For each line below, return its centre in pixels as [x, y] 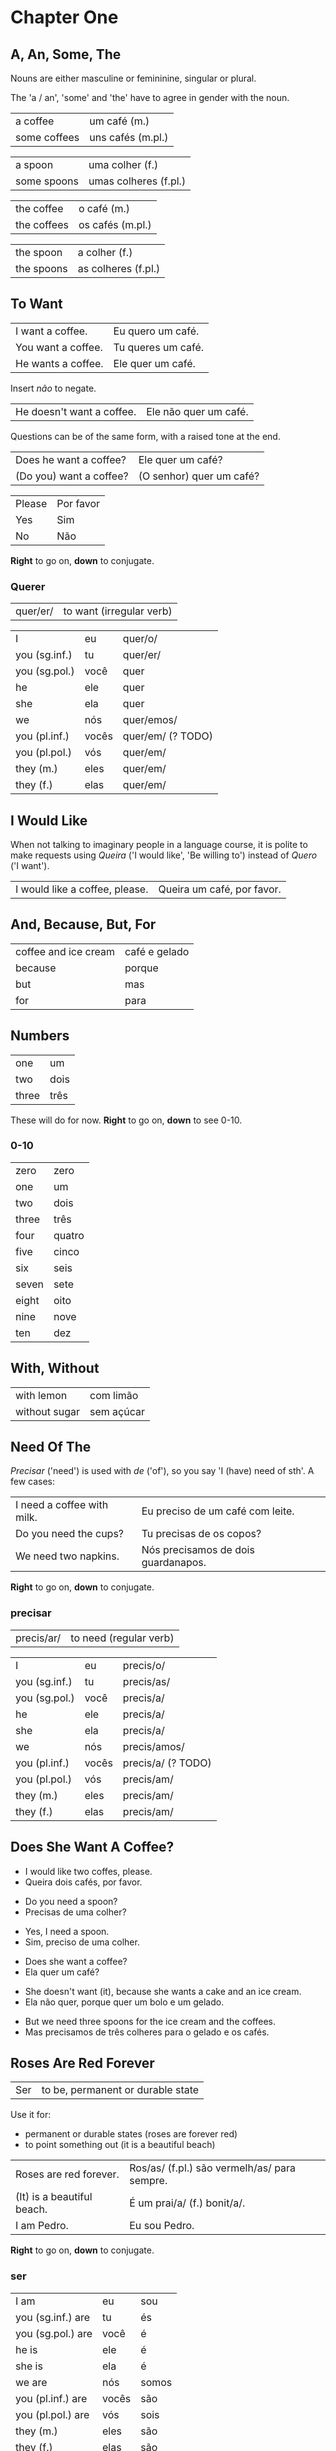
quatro [69, 1235]
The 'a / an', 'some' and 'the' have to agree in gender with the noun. [150, 97]
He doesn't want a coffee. [76, 411]
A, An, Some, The [66, 54]
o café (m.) [104, 208]
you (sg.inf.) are [52, 2317]
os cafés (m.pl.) [115, 224]
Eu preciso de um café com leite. [218, 1511]
